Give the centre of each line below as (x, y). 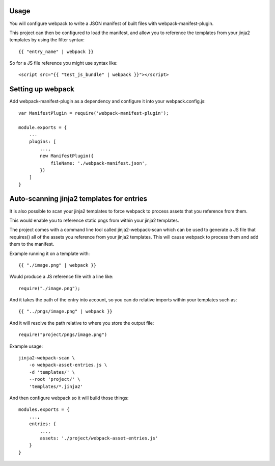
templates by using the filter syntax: (47, 40)
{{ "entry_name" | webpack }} (56, 51)
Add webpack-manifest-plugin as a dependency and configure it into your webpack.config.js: (107, 101)
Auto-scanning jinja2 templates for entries (78, 199)
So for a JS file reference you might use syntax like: (64, 63)
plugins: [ (43, 142)
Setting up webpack (42, 89)
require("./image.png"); (49, 288)
